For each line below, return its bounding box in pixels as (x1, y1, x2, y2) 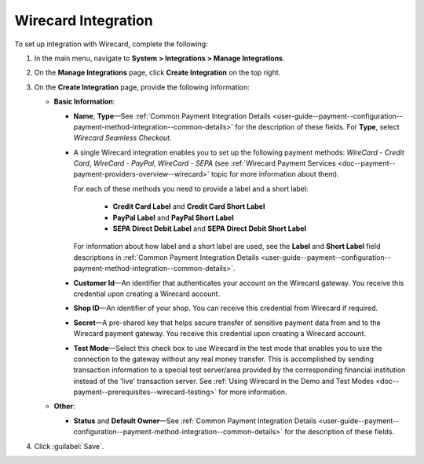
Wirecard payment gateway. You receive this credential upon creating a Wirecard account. (73, 329, 367, 338)
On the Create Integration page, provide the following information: (34, 82, 250, 92)
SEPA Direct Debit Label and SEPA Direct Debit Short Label (112, 224, 306, 233)
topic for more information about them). (210, 170, 339, 179)
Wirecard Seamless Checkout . (73, 133, 172, 143)
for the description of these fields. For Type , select (235, 122, 400, 131)
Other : (53, 401, 75, 411)
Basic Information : (53, 97, 115, 106)
